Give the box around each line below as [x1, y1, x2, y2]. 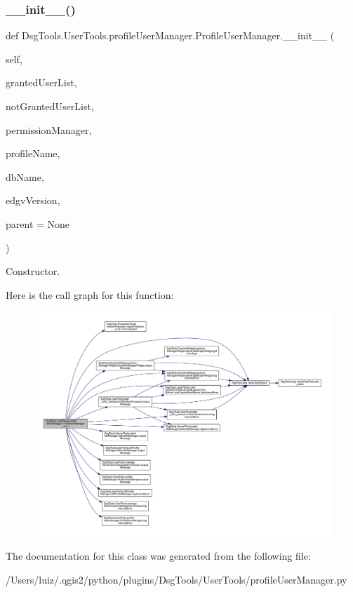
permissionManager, [6, 122, 92, 137]
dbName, [6, 169, 44, 184]
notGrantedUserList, [6, 99, 94, 113]
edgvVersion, [6, 193, 60, 208]
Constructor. [6, 264, 60, 278]
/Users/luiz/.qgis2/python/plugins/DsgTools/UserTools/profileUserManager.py [6, 572, 347, 586]
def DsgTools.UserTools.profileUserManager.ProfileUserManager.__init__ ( [6, 28, 335, 43]
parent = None [6, 216, 70, 231]
